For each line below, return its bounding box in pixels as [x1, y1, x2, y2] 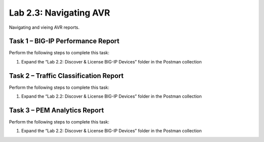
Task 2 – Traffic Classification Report [9, 71, 124, 80]
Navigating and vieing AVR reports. [9, 24, 80, 30]
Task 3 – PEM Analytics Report [9, 106, 104, 114]
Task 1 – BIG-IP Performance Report [9, 37, 120, 45]
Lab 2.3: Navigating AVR [9, 7, 110, 18]
